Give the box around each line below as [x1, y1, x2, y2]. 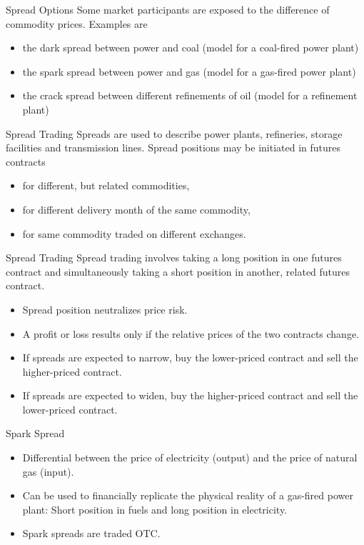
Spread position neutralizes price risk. [22, 301, 188, 316]
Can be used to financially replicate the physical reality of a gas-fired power [22, 488, 353, 503]
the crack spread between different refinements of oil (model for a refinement [22, 88, 358, 103]
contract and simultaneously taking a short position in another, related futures [6, 264, 350, 279]
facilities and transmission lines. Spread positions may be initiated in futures [6, 140, 340, 155]
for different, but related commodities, [22, 178, 190, 193]
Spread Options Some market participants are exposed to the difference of [6, 2, 330, 16]
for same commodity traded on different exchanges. [22, 226, 246, 241]
